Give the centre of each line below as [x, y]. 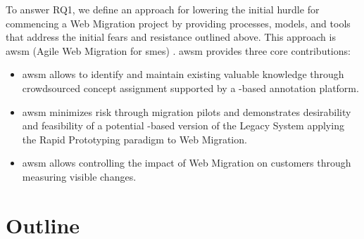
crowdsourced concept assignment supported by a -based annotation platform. [190, 88]
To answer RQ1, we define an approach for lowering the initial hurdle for [163, 9]
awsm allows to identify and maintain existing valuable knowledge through [183, 74]
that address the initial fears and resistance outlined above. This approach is [171, 37]
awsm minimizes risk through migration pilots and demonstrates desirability [187, 111]
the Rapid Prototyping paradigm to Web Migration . [134, 139]
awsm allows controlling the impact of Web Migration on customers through [187, 163]
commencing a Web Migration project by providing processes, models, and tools [178, 23]
